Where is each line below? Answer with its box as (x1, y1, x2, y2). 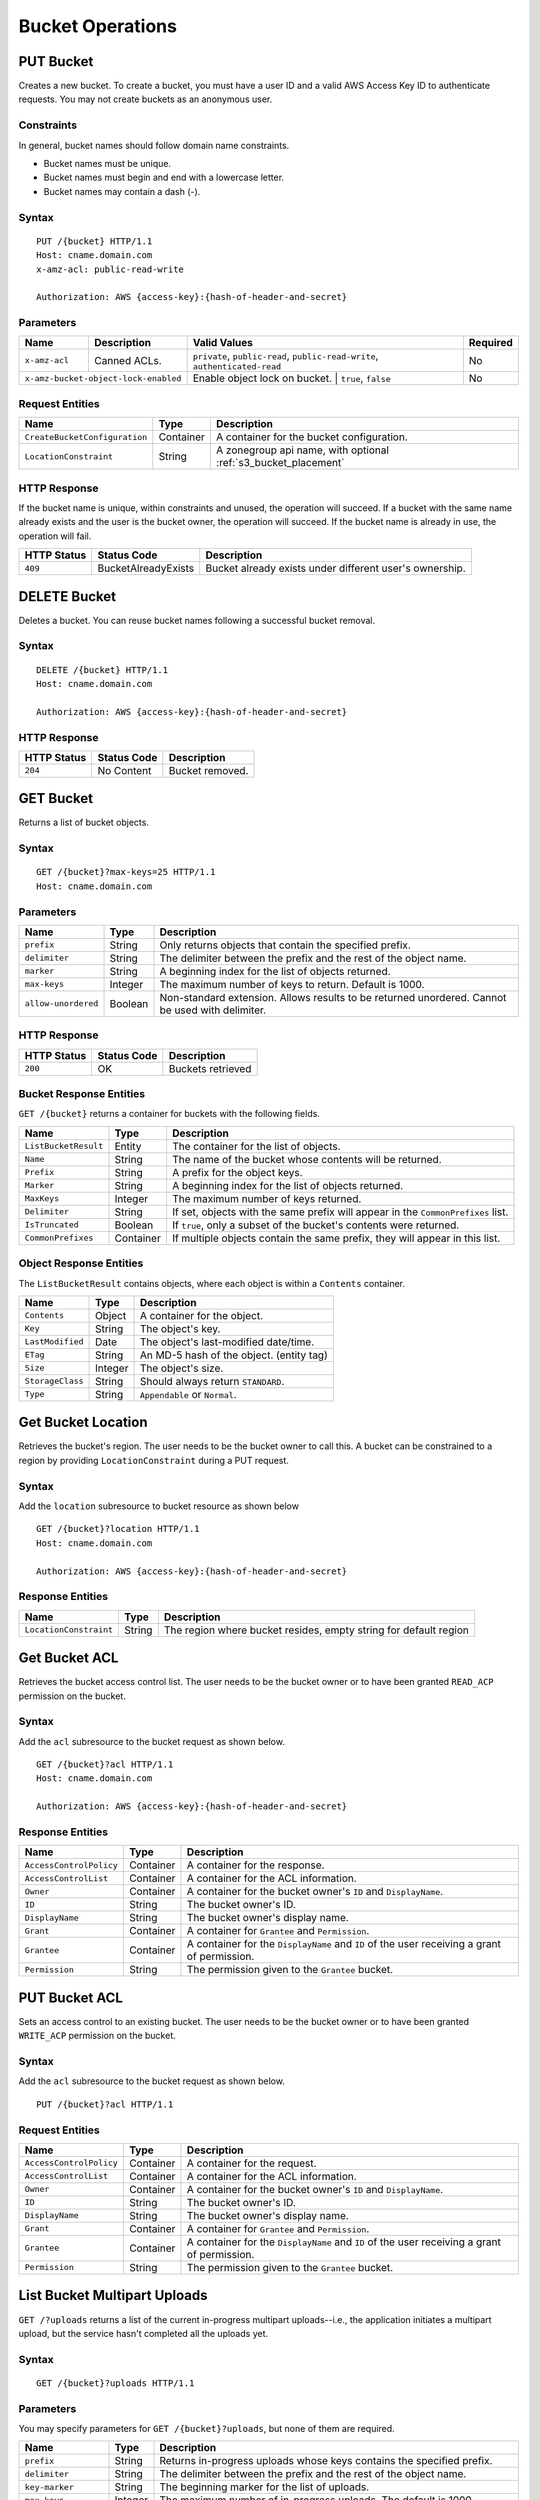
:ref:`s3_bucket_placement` (216, 456, 345, 470)
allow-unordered (24, 998, 99, 1009)
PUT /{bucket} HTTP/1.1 (36, 235, 153, 247)
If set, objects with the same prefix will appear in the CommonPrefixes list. (171, 1205, 509, 1219)
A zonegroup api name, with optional (216, 443, 390, 457)
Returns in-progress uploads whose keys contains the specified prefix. (159, 2454, 493, 2468)
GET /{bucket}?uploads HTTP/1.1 (36, 2377, 195, 2389)
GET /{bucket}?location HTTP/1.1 (36, 1523, 200, 1535)
